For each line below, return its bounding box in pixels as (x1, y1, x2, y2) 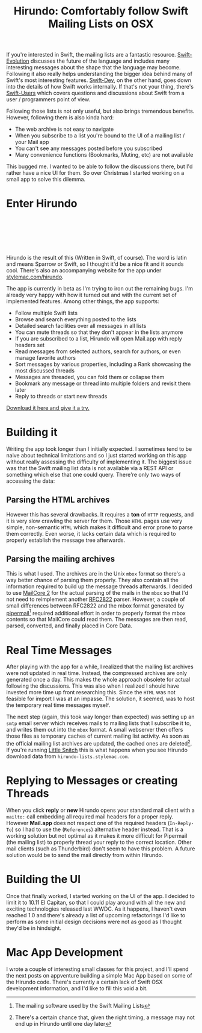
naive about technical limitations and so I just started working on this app (6, 452, 187, 459)
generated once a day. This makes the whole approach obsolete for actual (6, 676, 191, 683)
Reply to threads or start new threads (14, 393, 108, 400)
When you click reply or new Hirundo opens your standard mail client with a (6, 806, 195, 814)
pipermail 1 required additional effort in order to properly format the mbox (6, 608, 186, 617)
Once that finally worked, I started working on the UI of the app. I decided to (6, 892, 195, 899)
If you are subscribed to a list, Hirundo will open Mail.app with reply (14, 335, 182, 342)
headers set (14, 342, 45, 349)
